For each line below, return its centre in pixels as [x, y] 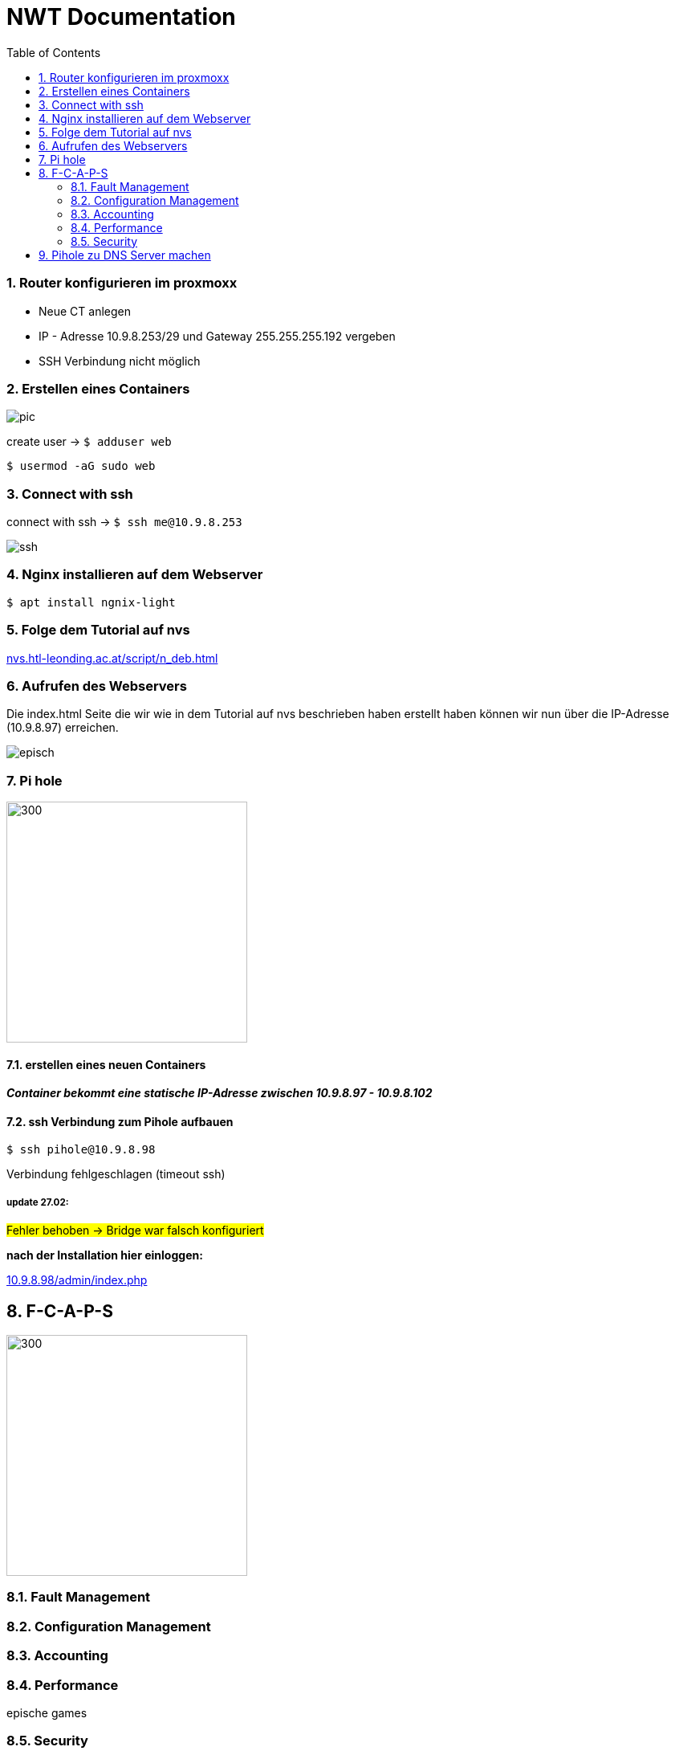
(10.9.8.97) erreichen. [63, 728]
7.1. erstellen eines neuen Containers [106, 1064]
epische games [47, 1712]
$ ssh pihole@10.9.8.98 [81, 1150]
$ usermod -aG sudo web [81, 466]
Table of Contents [54, 52]
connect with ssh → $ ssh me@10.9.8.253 [124, 522]
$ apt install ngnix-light [91, 602]
